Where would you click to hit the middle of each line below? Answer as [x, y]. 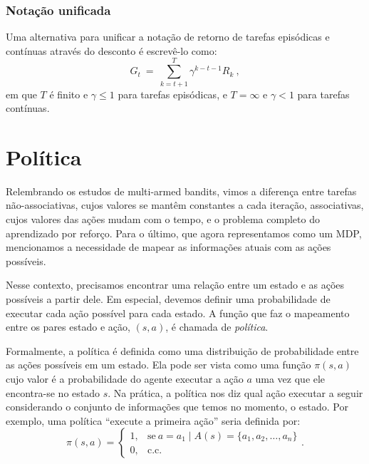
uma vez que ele [290, 378]
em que [21, 94]
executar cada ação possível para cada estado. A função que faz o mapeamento [178, 313]
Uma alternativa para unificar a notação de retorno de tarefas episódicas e [168, 37]
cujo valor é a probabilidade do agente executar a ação [125, 378]
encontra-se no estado [53, 392]
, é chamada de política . [217, 327]
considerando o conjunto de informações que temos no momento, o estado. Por [177, 407]
